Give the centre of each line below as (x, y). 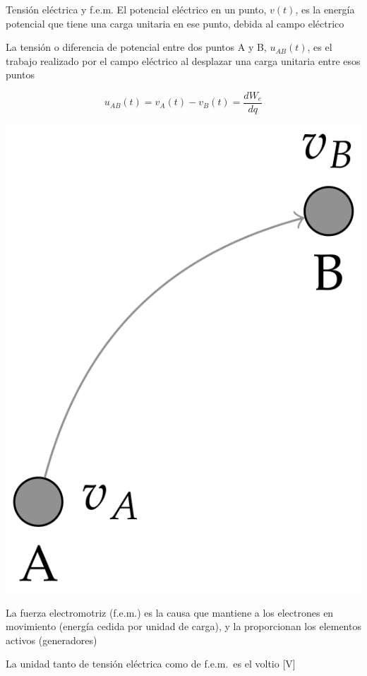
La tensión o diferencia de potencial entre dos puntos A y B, (136, 47)
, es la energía (325, 9)
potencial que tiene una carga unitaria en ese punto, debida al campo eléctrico (175, 23)
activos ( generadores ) (52, 640)
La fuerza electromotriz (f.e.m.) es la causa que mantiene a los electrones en (170, 612)
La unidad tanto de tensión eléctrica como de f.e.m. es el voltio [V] (151, 664)
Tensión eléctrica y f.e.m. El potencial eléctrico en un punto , (136, 9)
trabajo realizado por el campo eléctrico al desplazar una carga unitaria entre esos (183, 60)
